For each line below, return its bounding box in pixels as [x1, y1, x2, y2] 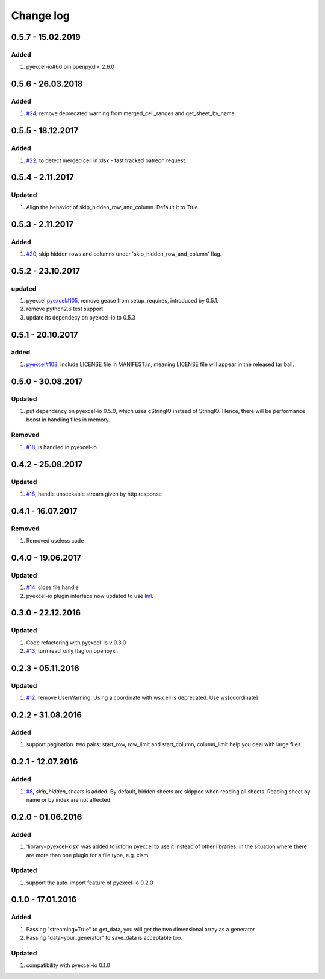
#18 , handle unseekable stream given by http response [26, 490, 162, 497]
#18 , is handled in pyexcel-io [26, 443, 97, 450]
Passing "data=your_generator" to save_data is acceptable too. [26, 934, 183, 942]
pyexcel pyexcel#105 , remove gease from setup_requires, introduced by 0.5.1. [26, 297, 219, 304]
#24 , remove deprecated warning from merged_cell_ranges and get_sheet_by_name [26, 110, 235, 117]
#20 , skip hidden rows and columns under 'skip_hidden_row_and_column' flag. [26, 250, 222, 257]
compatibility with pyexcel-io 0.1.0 [26, 962, 111, 969]
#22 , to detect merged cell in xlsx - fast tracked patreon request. [26, 157, 187, 164]
